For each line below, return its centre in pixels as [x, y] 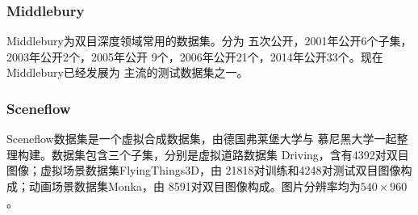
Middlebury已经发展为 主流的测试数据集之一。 [127, 72]
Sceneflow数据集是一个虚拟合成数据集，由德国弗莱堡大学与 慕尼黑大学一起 [202, 139]
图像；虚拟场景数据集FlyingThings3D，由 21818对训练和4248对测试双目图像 [204, 170]
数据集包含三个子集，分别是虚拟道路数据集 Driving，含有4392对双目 [230, 154]
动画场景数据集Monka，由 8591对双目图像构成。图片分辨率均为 [194, 186]
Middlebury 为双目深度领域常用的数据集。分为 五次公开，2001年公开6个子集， [209, 41]
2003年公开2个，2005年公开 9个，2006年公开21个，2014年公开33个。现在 [195, 56]
